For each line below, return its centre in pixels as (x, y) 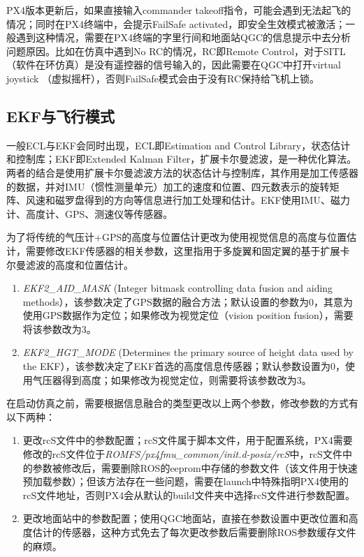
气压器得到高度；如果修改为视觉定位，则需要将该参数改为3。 (172, 379)
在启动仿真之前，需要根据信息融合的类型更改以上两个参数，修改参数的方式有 (182, 403)
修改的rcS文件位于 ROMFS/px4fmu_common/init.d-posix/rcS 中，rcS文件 (182, 454)
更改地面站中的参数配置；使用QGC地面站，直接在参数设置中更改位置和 (185, 518)
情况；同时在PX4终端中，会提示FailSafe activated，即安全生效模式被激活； (176, 23)
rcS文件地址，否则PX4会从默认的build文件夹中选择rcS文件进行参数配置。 (189, 495)
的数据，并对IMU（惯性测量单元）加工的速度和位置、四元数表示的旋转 (168, 186)
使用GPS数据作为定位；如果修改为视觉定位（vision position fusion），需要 (188, 315)
